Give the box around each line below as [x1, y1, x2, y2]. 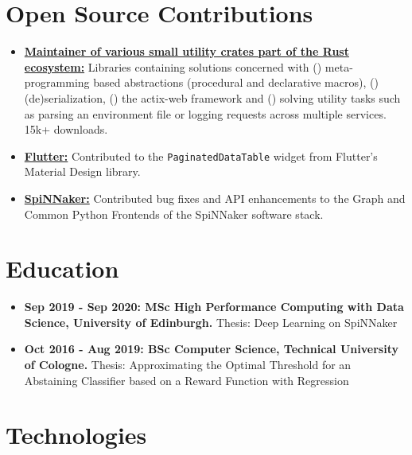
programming [24, 74, 90, 91]
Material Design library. [24, 163, 141, 180]
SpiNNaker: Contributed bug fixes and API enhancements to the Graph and [24, 189, 406, 206]
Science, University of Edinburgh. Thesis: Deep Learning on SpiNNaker [24, 313, 398, 330]
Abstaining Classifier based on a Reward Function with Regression [24, 371, 349, 388]
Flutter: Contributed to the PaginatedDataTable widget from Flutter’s [24, 147, 378, 164]
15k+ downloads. [24, 121, 108, 138]
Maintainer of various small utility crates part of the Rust [24, 43, 349, 60]
